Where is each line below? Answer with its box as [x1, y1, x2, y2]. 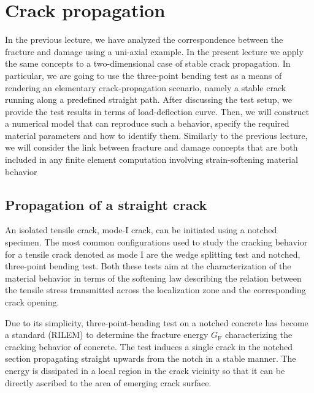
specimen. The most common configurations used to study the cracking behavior [5, 236, 308, 249]
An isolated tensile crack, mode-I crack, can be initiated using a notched [5, 223, 277, 236]
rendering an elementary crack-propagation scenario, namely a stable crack [5, 81, 286, 94]
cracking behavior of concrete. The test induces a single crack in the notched [5, 340, 293, 353]
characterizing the [224, 328, 293, 341]
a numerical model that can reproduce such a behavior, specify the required [5, 117, 289, 130]
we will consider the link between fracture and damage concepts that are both [5, 141, 298, 154]
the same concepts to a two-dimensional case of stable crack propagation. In [5, 57, 291, 70]
